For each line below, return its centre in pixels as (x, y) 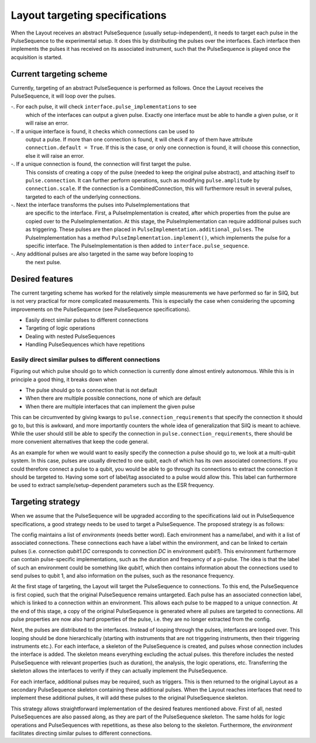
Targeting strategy (45, 502)
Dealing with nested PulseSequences (70, 336)
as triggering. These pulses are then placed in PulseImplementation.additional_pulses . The (145, 229)
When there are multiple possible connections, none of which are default (113, 398)
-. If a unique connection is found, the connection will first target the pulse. (101, 164)
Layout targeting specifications (89, 15)
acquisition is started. (37, 57)
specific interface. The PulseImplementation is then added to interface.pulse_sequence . (137, 246)
